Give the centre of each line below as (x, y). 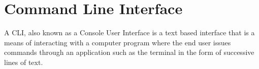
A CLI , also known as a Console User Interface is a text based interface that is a (129, 32)
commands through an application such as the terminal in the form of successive (129, 52)
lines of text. (24, 62)
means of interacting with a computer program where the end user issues (118, 42)
